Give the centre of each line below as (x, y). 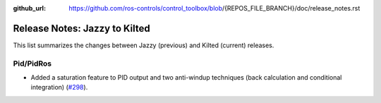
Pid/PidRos (32, 63)
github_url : (29, 8)
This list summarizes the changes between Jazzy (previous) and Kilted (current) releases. (144, 45)
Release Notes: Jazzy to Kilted (82, 28)
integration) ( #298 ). (59, 87)
